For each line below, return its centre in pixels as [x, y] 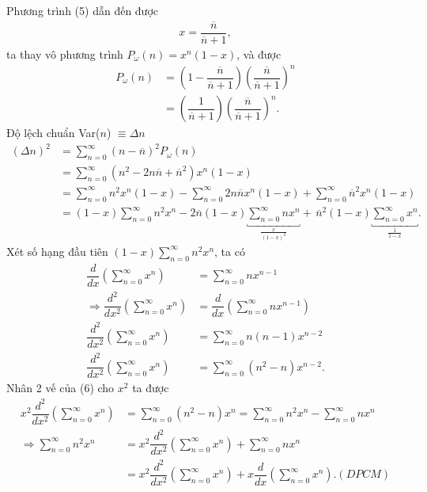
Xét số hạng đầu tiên [57, 251]
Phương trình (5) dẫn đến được [83, 10]
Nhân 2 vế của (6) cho [60, 388]
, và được [259, 53]
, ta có [230, 251]
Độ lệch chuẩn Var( [53, 133]
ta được [151, 388]
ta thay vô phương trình [65, 53]
